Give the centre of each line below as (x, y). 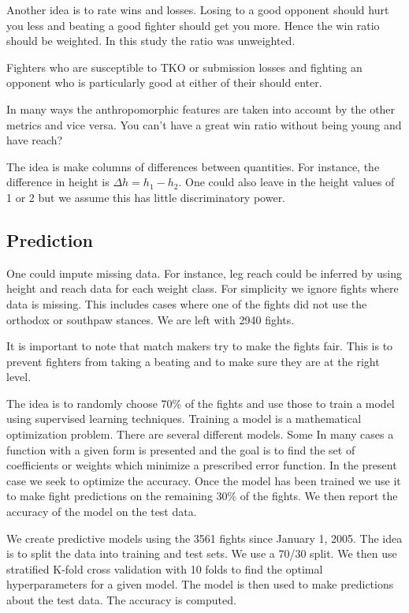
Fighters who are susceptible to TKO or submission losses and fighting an (184, 67)
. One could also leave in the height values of (286, 182)
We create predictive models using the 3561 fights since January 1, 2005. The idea (204, 538)
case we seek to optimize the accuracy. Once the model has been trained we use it (204, 480)
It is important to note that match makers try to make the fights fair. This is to (200, 346)
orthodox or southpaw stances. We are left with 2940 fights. (151, 319)
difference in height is (58, 182)
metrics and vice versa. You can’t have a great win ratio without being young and (204, 124)
